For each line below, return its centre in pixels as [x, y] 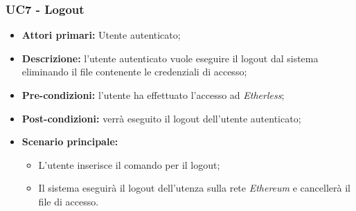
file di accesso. [69, 201]
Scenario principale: [70, 141]
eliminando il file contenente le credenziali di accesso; [134, 72]
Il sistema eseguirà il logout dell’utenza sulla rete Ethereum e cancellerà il [194, 188]
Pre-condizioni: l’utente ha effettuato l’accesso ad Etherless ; [153, 95]
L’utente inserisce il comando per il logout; [129, 164]
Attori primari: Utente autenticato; [101, 35]
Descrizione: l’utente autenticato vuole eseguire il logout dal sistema [170, 58]
